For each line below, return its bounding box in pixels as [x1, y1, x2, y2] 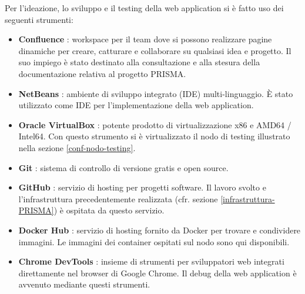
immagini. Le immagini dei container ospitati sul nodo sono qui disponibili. [18, 235, 290, 248]
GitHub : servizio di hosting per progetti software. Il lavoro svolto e [18, 181, 266, 193]
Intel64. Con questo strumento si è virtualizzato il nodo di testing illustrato [18, 130, 290, 142]
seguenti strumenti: [5, 13, 73, 25]
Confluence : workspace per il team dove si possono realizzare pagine [18, 33, 272, 45]
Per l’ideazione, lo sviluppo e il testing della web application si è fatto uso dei [5, 2, 284, 14]
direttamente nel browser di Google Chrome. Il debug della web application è [18, 266, 297, 279]
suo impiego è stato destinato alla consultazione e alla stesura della [18, 56, 260, 68]
